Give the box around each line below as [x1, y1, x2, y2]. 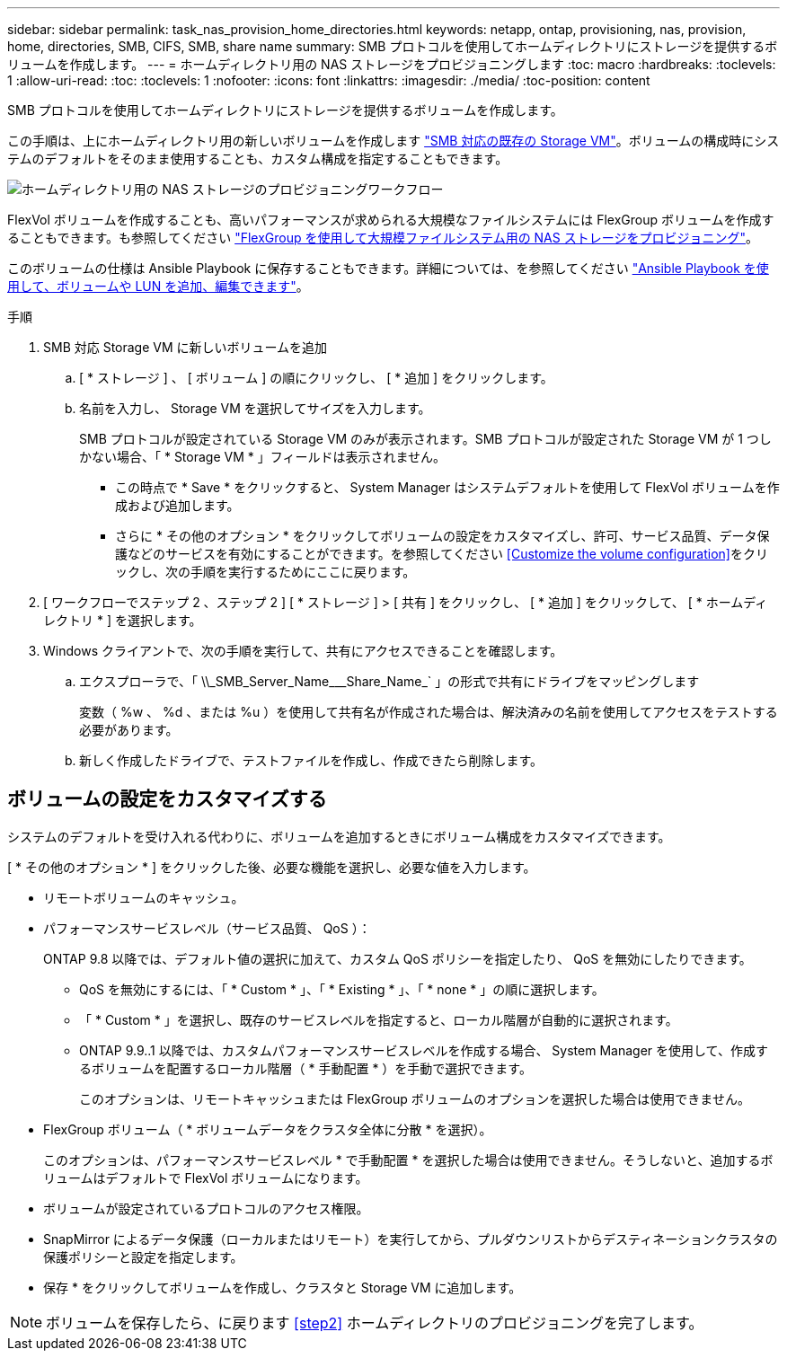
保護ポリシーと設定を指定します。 [43, 1248, 243, 1265]
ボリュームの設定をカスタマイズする [7, 788, 327, 811]
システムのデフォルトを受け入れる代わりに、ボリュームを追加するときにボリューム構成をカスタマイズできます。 [7, 828, 671, 844]
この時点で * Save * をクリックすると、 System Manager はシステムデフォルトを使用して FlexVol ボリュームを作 [115, 480, 780, 495]
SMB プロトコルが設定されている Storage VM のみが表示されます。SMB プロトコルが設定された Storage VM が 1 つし [79, 431, 772, 446]
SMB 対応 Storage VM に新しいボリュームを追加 [43, 339, 328, 355]
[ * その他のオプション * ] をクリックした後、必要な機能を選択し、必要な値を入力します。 [7, 859, 536, 875]
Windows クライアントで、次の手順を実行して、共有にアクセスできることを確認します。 [43, 643, 563, 658]
